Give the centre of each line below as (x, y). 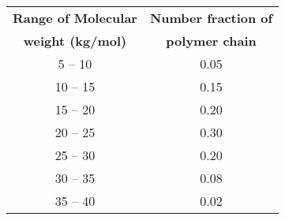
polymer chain (211, 41)
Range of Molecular (75, 18)
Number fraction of (211, 18)
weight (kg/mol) (75, 41)
